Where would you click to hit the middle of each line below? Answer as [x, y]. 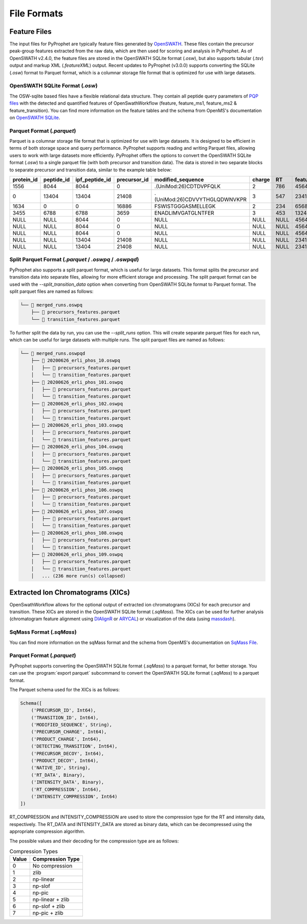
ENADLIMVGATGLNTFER [184, 213]
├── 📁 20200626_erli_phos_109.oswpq [77, 555]
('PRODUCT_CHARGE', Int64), [66, 739]
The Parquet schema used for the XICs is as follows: [65, 690]
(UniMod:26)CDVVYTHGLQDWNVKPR [200, 200]
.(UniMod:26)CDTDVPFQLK [188, 186]
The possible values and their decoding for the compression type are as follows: [94, 841]
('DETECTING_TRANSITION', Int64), [74, 746]
